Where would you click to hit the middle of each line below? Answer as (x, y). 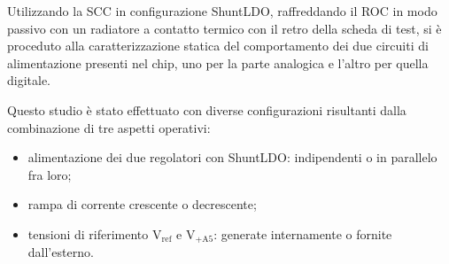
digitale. (29, 80)
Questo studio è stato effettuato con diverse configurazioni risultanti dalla (207, 109)
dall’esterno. (61, 252)
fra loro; (50, 174)
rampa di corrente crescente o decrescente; (142, 204)
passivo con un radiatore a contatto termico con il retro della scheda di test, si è (224, 28)
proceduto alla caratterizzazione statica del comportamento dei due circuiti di (218, 46)
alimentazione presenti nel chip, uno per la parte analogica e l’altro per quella (218, 62)
